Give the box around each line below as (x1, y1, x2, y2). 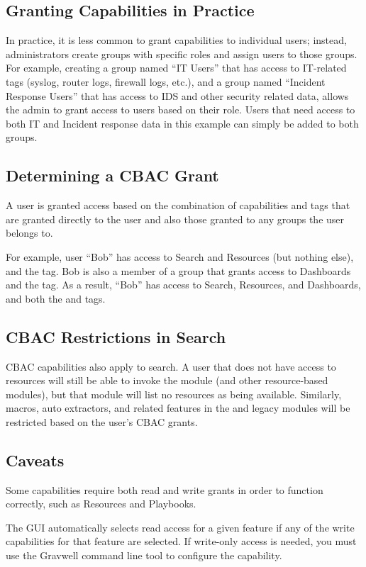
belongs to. (6, 225, 53, 240)
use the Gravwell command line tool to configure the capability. (6, 548, 282, 563)
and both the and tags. (6, 291, 106, 305)
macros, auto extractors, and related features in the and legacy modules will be (6, 400, 350, 415)
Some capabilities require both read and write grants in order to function (6, 482, 323, 497)
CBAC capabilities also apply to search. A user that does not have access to (6, 359, 336, 374)
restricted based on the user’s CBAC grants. (6, 414, 198, 429)
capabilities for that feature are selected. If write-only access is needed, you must (6, 534, 357, 549)
